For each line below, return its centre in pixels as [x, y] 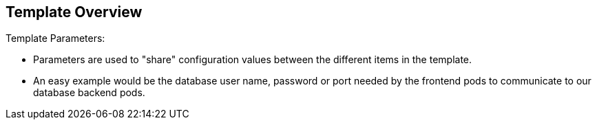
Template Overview [74, 12]
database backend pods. [89, 93]
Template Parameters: [55, 38]
